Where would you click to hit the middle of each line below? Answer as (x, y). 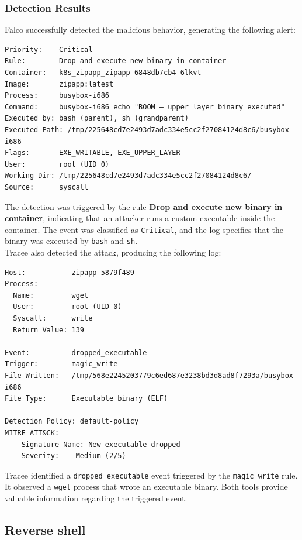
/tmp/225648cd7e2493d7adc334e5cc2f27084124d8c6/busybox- (180, 130)
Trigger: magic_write (61, 364)
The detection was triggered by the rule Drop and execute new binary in (144, 206)
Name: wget (51, 295)
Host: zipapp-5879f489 (70, 272)
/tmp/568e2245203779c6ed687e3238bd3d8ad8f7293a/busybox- (185, 375)
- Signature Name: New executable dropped (97, 444)
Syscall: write (53, 318)
